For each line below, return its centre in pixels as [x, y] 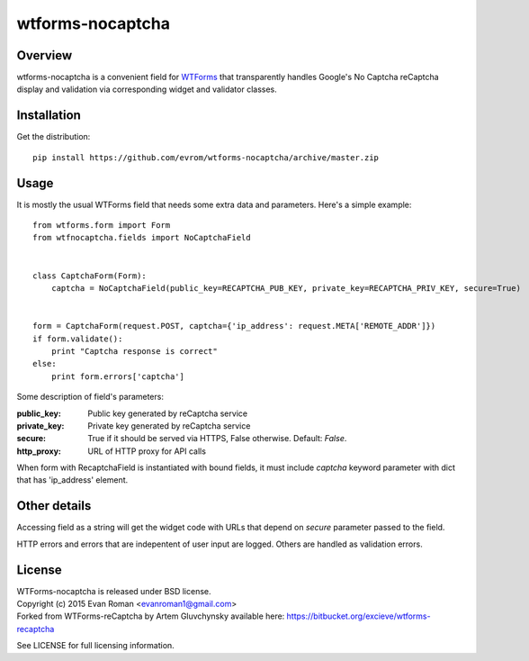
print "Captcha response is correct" [134, 351]
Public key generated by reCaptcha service [167, 413]
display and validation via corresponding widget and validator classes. [147, 89]
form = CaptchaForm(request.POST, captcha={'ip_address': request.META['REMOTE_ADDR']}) [234, 326]
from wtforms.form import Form [102, 226]
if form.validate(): [78, 339]
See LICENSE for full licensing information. [95, 646]
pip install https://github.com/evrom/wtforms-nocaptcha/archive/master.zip [206, 157]
